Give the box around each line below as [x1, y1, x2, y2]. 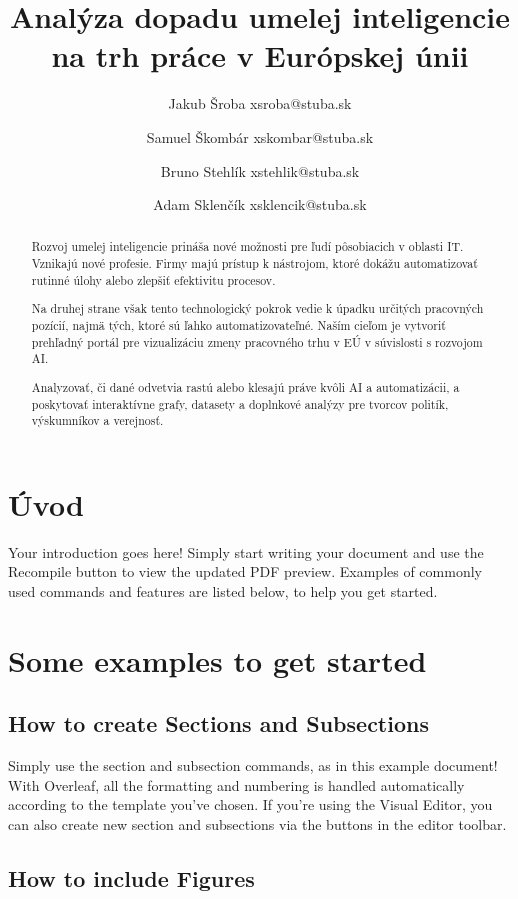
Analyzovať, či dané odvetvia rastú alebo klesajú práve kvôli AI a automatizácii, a [31, 378, 460, 395]
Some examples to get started [8, 639, 427, 680]
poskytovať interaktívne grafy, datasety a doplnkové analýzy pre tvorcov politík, [31, 395, 449, 412]
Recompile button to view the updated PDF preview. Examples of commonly [8, 561, 482, 582]
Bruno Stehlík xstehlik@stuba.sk [160, 160, 360, 181]
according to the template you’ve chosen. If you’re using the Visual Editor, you [8, 794, 493, 815]
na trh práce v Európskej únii [51, 35, 469, 76]
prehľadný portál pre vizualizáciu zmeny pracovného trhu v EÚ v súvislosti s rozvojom [31, 333, 483, 350]
